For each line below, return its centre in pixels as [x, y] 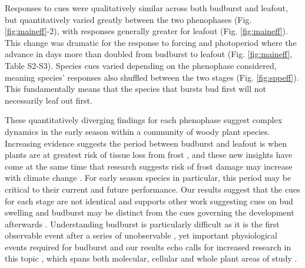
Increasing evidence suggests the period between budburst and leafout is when [146, 143]
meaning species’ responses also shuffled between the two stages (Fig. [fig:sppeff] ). [152, 77]
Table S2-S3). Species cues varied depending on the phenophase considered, [141, 65]
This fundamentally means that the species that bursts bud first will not [135, 89]
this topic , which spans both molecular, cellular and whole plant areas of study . [151, 258]
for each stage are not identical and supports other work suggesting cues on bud [149, 201]
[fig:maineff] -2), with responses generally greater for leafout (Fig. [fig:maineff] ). [146, 31]
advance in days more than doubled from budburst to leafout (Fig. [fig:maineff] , [149, 54]
